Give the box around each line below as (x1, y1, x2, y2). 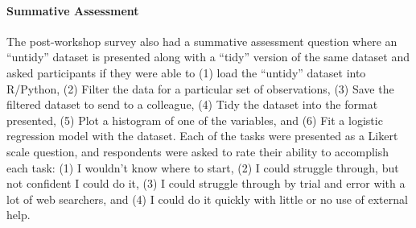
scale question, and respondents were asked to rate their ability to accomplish (6, 143, 389, 160)
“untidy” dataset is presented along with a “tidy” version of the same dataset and (6, 48, 410, 65)
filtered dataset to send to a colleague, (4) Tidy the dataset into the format (6, 96, 378, 113)
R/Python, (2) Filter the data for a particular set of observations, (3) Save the (6, 80, 394, 97)
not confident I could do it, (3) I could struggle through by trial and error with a (6, 175, 406, 192)
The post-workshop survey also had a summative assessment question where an (6, 32, 397, 49)
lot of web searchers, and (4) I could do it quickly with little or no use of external (6, 190, 408, 207)
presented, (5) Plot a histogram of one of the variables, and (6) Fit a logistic (6, 111, 383, 128)
